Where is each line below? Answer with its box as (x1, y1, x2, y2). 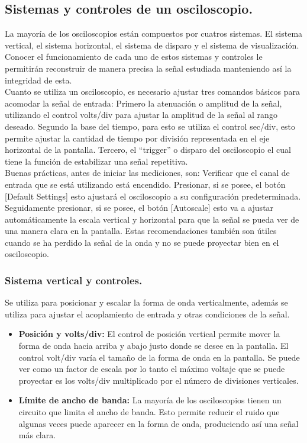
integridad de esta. (5, 73, 72, 86)
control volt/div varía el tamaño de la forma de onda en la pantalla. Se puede (18, 351, 300, 363)
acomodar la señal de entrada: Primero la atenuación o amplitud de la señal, (5, 97, 282, 109)
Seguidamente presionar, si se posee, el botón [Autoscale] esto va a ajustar (5, 201, 274, 214)
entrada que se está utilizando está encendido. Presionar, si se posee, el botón (5, 178, 286, 190)
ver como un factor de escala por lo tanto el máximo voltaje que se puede (18, 362, 285, 375)
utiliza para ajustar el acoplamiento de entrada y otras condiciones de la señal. (5, 307, 290, 320)
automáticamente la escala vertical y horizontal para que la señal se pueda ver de (5, 213, 299, 225)
